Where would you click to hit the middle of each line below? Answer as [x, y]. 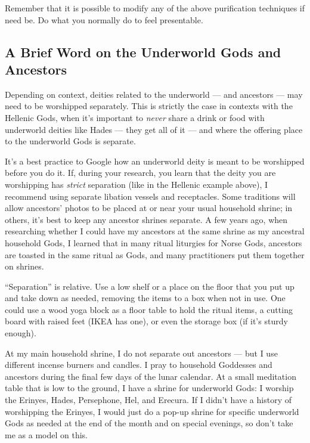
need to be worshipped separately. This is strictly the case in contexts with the [149, 106]
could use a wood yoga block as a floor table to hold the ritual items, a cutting [149, 309]
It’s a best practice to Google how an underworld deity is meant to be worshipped [155, 161]
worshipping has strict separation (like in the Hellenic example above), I [137, 184]
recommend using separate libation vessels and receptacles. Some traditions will [150, 196]
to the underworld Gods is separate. [70, 141]
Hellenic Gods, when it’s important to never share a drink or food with [135, 117]
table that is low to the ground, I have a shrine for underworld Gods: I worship [149, 388]
